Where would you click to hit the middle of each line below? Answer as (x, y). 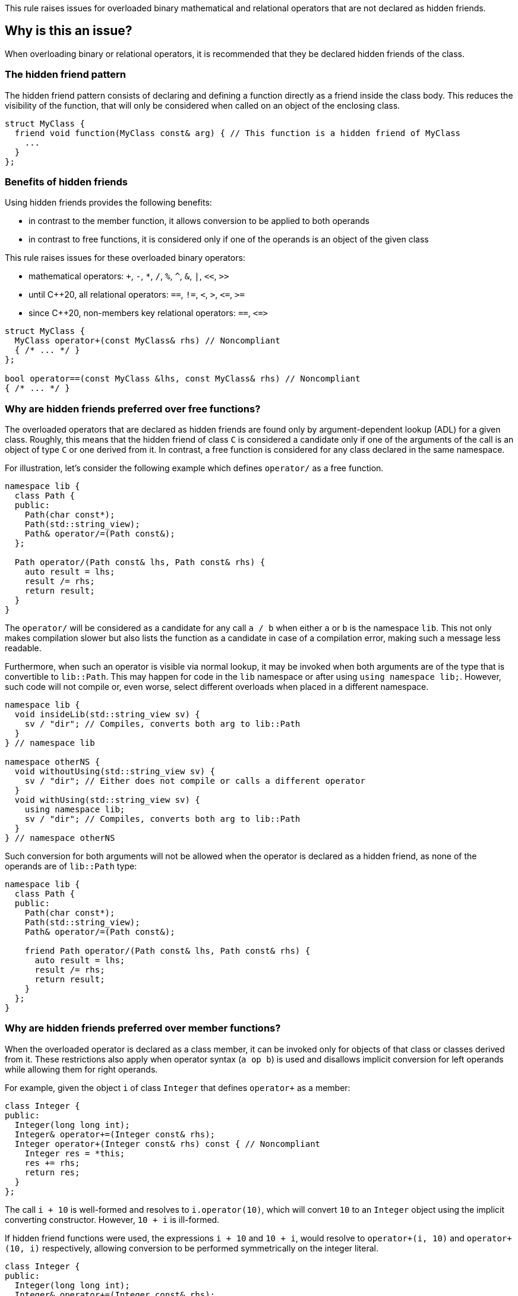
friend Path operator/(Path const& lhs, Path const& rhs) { (168, 951)
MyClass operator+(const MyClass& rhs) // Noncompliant (147, 341)
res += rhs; (52, 1163)
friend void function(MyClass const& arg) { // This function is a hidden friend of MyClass (238, 133)
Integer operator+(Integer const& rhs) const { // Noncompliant (168, 1144)
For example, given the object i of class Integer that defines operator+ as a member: (178, 1087)
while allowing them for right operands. (81, 1069)
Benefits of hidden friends (67, 182)
